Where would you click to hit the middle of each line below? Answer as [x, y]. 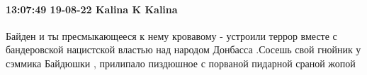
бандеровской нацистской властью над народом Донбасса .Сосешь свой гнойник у [183, 49]
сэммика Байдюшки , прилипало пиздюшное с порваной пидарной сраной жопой [181, 63]
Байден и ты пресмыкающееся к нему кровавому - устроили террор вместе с [171, 35]
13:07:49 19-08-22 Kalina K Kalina [92, 9]
